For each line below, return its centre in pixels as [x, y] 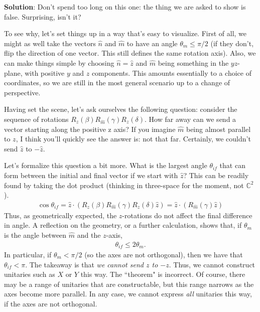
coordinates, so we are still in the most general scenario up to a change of [117, 83]
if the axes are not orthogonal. [51, 303]
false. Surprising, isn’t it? [43, 16]
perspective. [22, 92]
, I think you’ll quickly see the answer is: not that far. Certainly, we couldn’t [133, 139]
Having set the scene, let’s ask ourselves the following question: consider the [121, 109]
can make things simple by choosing [59, 62]
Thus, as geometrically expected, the [60, 215]
